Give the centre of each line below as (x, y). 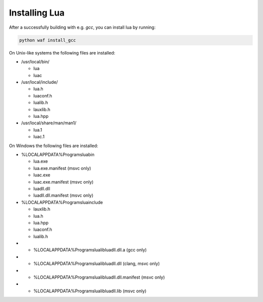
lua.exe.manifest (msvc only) (62, 168)
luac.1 (39, 137)
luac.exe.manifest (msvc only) (63, 182)
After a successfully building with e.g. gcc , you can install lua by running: (82, 27)
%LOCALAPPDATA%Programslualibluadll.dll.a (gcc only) (90, 250)
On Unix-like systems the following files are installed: (62, 53)
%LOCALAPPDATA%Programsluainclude (62, 202)
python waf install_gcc (48, 40)
